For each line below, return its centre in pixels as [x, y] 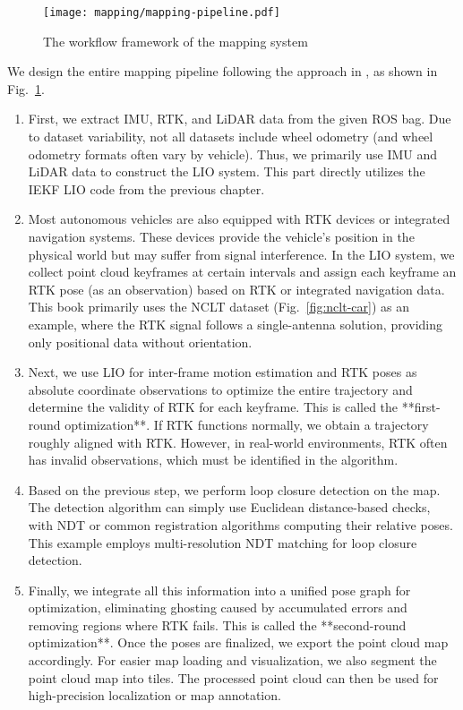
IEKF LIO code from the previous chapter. [146, 188]
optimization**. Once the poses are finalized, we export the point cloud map [238, 642]
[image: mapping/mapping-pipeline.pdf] [162, 13]
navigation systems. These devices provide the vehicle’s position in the [221, 236]
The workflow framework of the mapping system [176, 41]
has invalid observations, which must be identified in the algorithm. [213, 460]
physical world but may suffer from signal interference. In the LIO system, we [241, 254]
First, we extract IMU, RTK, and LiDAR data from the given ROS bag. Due [240, 119]
